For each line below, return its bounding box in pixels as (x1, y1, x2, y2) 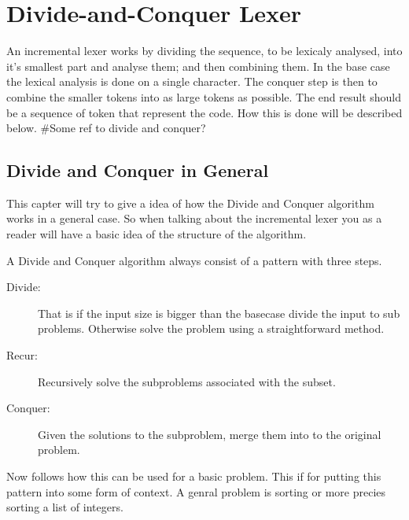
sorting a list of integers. (6, 499, 123, 515)
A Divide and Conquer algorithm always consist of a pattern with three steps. (6, 252, 382, 268)
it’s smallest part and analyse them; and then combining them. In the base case (6, 57, 390, 74)
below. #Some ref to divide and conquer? (6, 120, 206, 136)
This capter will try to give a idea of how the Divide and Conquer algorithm (6, 194, 374, 211)
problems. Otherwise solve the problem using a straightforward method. (38, 320, 385, 337)
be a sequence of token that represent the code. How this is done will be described (6, 104, 403, 120)
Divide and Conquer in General (6, 158, 269, 183)
